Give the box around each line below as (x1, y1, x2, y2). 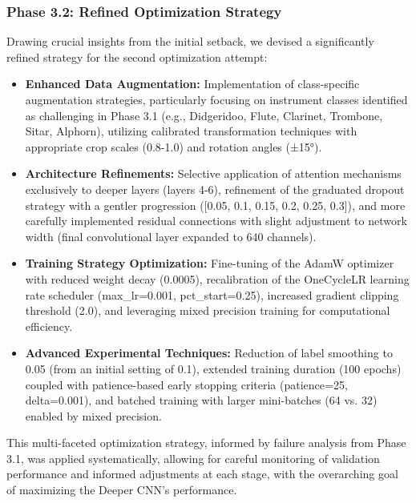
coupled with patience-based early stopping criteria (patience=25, (25, 376, 348, 392)
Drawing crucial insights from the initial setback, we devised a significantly (6, 33, 374, 50)
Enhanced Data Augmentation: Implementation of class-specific (25, 75, 360, 92)
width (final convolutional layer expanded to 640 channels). (25, 227, 317, 244)
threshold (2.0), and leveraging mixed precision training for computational (25, 302, 390, 319)
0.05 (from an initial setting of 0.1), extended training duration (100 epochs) (25, 360, 402, 376)
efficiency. (25, 317, 73, 334)
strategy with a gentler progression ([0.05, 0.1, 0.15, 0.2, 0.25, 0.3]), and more (25, 196, 406, 213)
